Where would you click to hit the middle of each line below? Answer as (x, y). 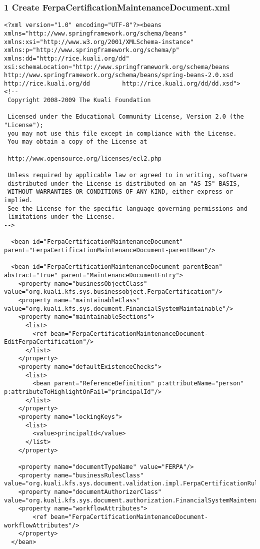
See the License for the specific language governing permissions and (127, 208)
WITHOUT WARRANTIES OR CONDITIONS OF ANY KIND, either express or (120, 192)
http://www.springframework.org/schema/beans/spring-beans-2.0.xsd (119, 75)
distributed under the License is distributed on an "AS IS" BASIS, (124, 183)
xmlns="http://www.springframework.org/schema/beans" (95, 33)
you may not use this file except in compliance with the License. (122, 133)
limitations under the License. (61, 217)
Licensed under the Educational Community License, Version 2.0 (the (126, 117)
